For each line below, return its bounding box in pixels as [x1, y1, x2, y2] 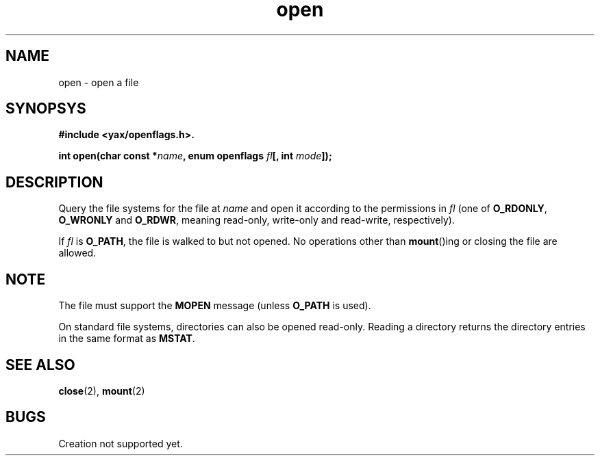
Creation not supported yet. [58, 437, 183, 449]
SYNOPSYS [5, 100, 86, 118]
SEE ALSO [5, 356, 75, 373]
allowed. [58, 247, 97, 259]
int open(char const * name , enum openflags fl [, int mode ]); [58, 150, 332, 162]
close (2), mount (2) [58, 384, 145, 397]
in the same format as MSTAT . [58, 332, 195, 345]
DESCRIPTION [5, 173, 103, 191]
